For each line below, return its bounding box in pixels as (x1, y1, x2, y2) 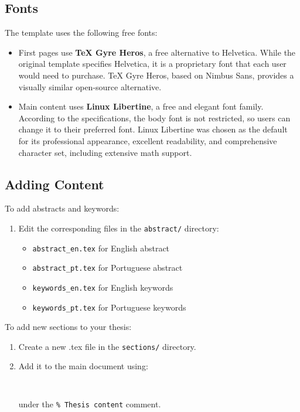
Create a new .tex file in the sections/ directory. (18, 340, 196, 352)
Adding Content (5, 175, 104, 193)
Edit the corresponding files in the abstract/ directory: (18, 222, 219, 234)
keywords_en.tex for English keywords (32, 281, 173, 293)
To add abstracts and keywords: (5, 202, 120, 214)
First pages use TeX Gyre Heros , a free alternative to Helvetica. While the (18, 46, 296, 58)
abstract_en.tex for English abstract (32, 241, 170, 254)
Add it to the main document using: (18, 360, 148, 372)
